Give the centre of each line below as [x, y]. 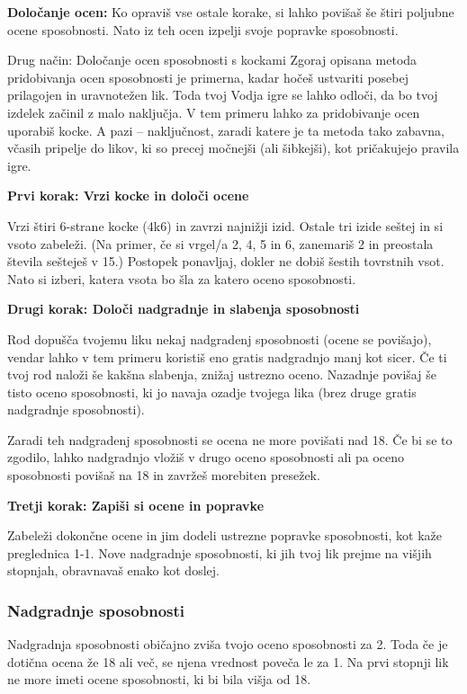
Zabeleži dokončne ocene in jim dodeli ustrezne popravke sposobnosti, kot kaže [225, 535]
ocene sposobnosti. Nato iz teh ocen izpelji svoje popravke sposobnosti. [203, 29]
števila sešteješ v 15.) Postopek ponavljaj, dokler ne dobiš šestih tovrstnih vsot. [226, 261]
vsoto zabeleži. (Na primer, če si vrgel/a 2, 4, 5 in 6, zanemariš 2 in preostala [220, 243]
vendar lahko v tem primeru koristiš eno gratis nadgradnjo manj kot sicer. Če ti [227, 356]
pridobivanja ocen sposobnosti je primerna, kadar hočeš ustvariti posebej [208, 77]
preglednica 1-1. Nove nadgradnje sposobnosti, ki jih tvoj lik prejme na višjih [220, 552]
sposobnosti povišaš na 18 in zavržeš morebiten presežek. [164, 475]
